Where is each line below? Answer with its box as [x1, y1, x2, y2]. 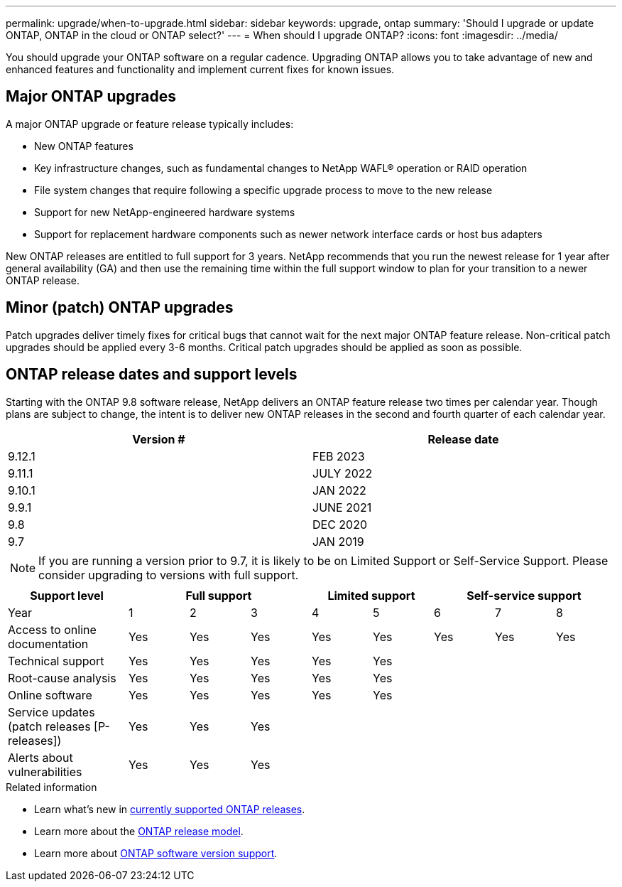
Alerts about [8, 750, 73, 765]
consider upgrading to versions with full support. [38, 567, 299, 582]
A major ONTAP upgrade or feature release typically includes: [6, 117, 294, 130]
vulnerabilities [8, 764, 82, 779]
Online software [8, 687, 92, 702]
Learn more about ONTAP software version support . [34, 846, 278, 859]
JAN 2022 [312, 483, 366, 498]
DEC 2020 [312, 517, 368, 532]
